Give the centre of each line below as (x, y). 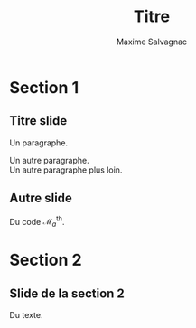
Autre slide (41, 198)
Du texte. (26, 315)
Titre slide (38, 121)
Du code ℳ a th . (37, 222)
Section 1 (44, 87)
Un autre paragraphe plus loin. (66, 170)
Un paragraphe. (39, 143)
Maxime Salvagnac (152, 42)
